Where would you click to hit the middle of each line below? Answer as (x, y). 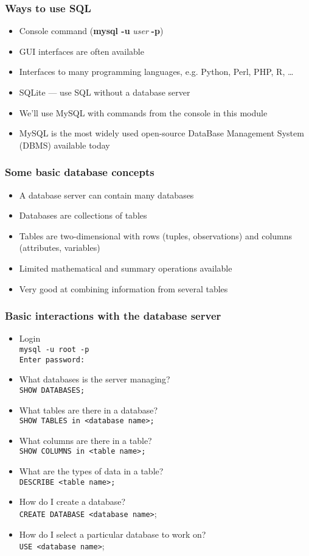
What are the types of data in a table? (91, 471)
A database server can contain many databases (106, 195)
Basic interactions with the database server (113, 316)
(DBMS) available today (64, 145)
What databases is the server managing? (95, 379)
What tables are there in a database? (89, 410)
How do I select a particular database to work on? (113, 534)
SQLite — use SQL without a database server (105, 92)
